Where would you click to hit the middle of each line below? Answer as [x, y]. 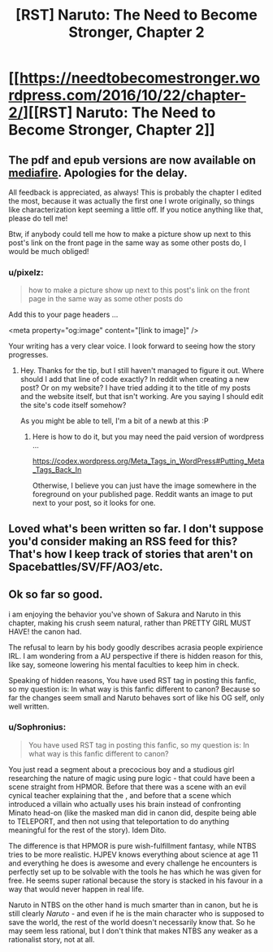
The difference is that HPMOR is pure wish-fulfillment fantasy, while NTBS [132, 845]
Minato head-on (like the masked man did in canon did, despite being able [133, 813]
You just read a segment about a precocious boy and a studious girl [121, 769]
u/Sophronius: [37, 727]
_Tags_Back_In [57, 470]
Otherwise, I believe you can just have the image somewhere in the [145, 485]
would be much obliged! [49, 251]
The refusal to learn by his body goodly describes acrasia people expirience [136, 647]
